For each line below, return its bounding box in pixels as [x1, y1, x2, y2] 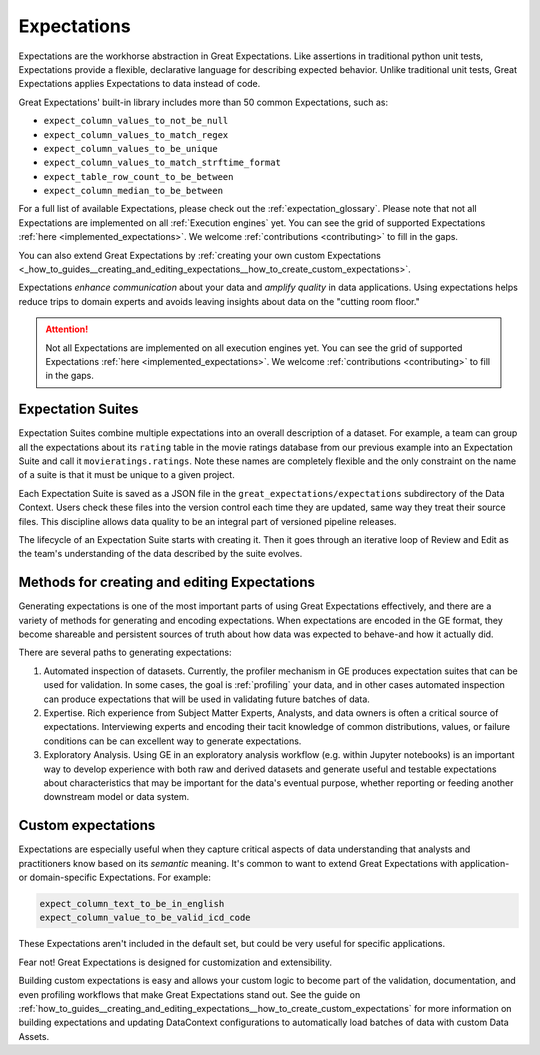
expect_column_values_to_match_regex [43, 129, 229, 140]
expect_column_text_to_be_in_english [39, 898, 225, 910]
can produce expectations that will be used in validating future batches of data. [43, 693, 370, 705]
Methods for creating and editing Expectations [18, 574, 315, 591]
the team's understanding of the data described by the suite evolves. [18, 548, 303, 560]
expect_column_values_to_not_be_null [43, 115, 229, 127]
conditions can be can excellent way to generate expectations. [43, 735, 302, 747]
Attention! [45, 323, 89, 335]
